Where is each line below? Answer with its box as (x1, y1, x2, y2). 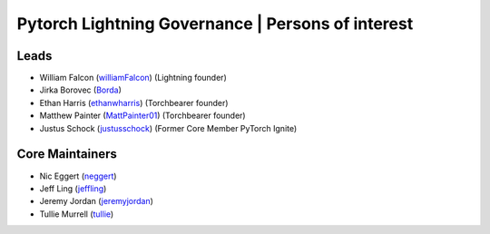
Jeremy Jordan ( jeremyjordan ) (39, 196, 154, 207)
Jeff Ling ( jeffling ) (39, 182, 107, 194)
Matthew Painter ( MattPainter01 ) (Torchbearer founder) (39, 110, 246, 122)
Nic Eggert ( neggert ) (39, 171, 117, 181)
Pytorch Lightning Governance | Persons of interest (16, 14, 414, 34)
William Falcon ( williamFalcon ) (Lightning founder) (39, 73, 227, 83)
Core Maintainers (16, 146, 118, 162)
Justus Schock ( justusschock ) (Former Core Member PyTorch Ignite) (39, 122, 298, 133)
